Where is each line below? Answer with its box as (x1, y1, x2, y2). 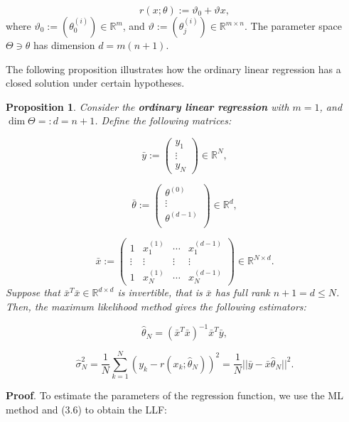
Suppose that (6, 285, 60, 300)
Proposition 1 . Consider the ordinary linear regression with (6, 99, 289, 114)
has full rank (215, 285, 270, 300)
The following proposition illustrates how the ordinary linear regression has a (6, 61, 341, 76)
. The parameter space (245, 18, 343, 33)
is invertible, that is (117, 285, 203, 300)
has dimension (33, 38, 95, 52)
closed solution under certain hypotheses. (6, 75, 185, 90)
